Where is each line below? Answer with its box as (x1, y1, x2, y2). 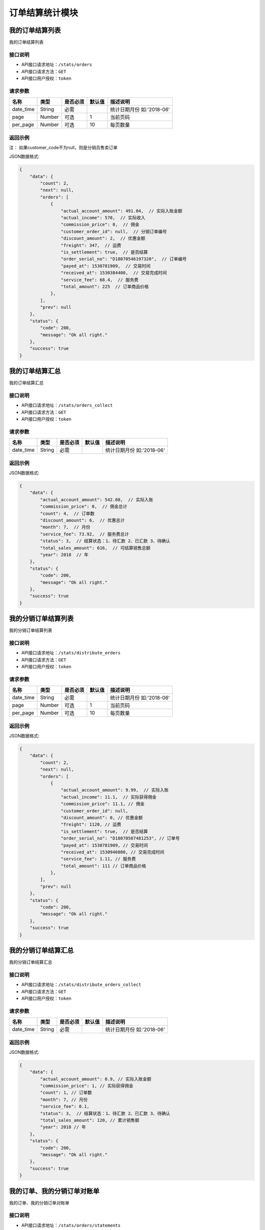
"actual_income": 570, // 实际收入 (60, 215, 146, 220)
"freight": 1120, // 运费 (60, 822, 122, 828)
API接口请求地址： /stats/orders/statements (21, 1222, 121, 1228)
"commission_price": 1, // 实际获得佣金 (40, 1083, 133, 1089)
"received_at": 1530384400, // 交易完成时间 (60, 270, 167, 276)
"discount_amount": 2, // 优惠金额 (60, 236, 146, 241)
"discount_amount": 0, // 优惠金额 (60, 815, 143, 820)
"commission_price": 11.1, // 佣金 (60, 801, 145, 807)
